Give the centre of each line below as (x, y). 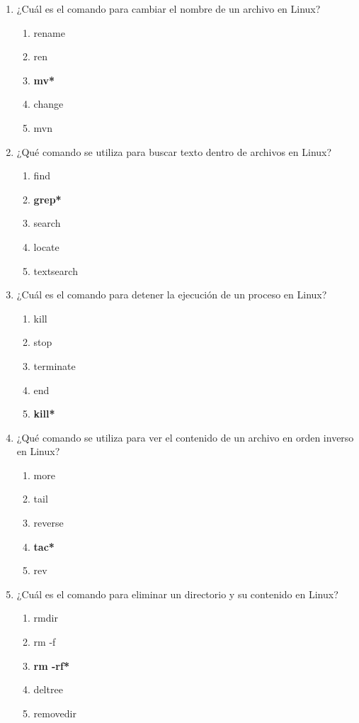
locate (46, 246)
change (49, 104)
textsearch (56, 270)
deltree (48, 689)
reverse (49, 523)
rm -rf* (51, 665)
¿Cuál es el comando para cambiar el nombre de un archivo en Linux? (169, 9)
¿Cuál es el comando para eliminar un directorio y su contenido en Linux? (177, 594)
